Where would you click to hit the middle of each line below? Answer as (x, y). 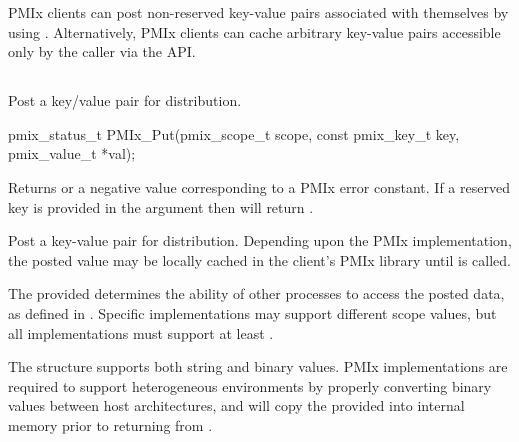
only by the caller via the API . (102, 51)
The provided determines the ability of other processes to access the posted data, (256, 293)
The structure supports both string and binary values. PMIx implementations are (258, 366)
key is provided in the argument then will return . (161, 206)
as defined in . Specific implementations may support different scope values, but (252, 312)
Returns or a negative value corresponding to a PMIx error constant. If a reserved (259, 186)
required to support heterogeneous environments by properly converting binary (250, 385)
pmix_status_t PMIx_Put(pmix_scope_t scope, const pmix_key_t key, (234, 133)
